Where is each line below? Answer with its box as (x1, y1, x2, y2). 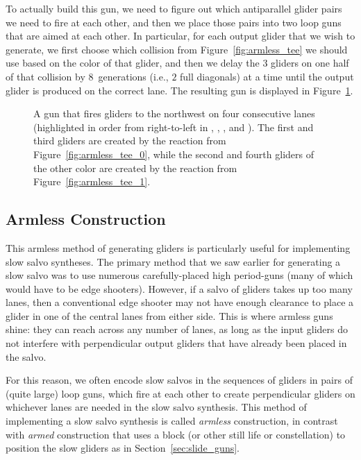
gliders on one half (271, 56, 349, 70)
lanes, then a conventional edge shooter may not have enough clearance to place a (6, 295, 354, 309)
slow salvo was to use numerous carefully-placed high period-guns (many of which (6, 268, 353, 282)
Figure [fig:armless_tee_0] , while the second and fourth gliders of (33, 146, 314, 161)
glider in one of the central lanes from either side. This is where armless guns (6, 308, 333, 323)
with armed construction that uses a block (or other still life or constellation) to (6, 427, 346, 441)
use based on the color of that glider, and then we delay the (6, 56, 260, 70)
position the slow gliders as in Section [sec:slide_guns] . (6, 441, 240, 455)
